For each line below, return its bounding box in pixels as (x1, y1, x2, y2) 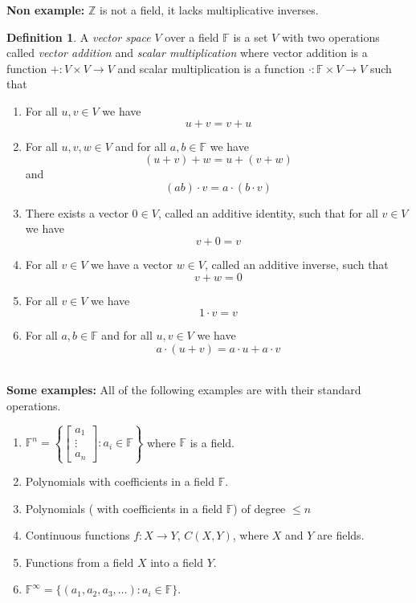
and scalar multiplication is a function (117, 59, 305, 76)
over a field (165, 28, 219, 45)
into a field (150, 553, 203, 570)
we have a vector (91, 255, 173, 272)
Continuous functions (25, 527, 130, 544)
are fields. (317, 527, 365, 544)
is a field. (190, 434, 235, 450)
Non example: (6, 2, 85, 18)
